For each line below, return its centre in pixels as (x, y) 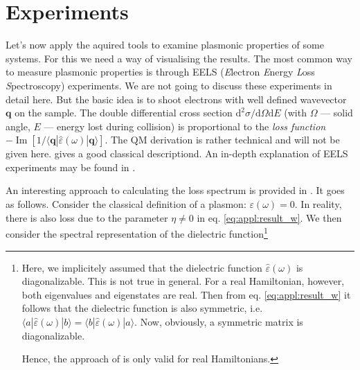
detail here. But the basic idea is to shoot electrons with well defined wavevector (176, 99)
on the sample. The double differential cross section (124, 113)
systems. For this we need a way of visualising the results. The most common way (179, 58)
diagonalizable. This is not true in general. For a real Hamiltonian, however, (183, 281)
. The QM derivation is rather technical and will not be (222, 140)
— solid (337, 113)
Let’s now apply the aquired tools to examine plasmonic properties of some (165, 45)
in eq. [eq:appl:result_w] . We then (269, 217)
